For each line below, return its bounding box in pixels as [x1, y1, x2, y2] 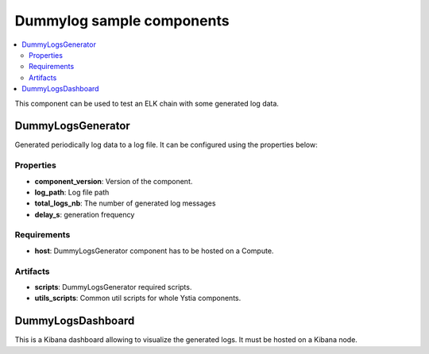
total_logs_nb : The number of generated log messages [34, 198, 216, 208]
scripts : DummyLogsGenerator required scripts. [34, 283, 192, 291]
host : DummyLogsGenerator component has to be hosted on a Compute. [34, 246, 274, 256]
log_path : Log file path [34, 187, 110, 197]
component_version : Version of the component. [34, 176, 193, 186]
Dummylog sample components [14, 12, 230, 29]
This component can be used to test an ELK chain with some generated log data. [14, 98, 280, 108]
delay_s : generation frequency [34, 210, 135, 219]
